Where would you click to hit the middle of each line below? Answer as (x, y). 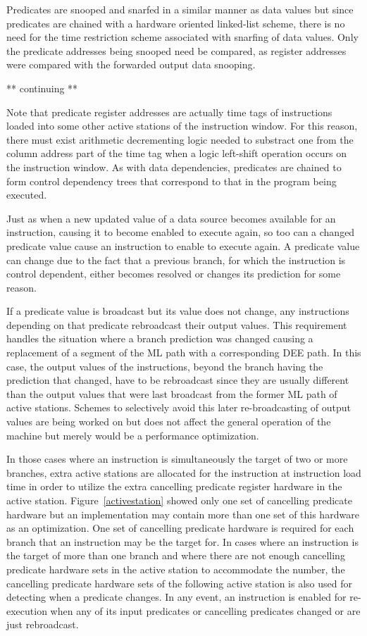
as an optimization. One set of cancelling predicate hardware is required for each (180, 528)
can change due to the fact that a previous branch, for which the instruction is (176, 260)
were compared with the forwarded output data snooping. (131, 64)
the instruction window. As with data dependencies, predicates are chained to (174, 167)
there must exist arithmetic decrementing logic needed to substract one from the (180, 139)
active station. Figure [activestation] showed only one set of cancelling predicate (179, 500)
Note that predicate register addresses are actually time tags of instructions (169, 112)
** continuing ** (42, 88)
